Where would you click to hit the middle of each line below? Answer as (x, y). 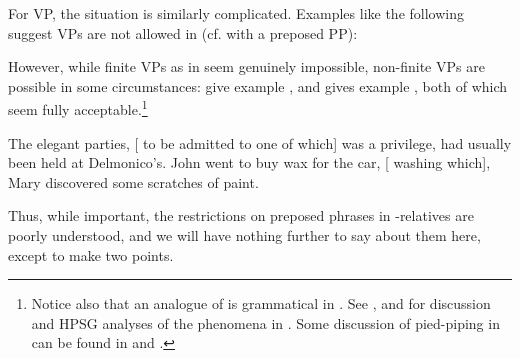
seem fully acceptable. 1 (78, 108)
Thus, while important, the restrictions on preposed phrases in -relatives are (241, 215)
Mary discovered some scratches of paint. (133, 181)
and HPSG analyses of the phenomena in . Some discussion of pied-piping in (265, 322)
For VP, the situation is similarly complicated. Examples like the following (236, 13)
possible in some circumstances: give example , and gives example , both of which (258, 85)
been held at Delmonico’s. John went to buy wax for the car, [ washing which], (249, 162)
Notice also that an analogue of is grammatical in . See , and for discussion (261, 303)
